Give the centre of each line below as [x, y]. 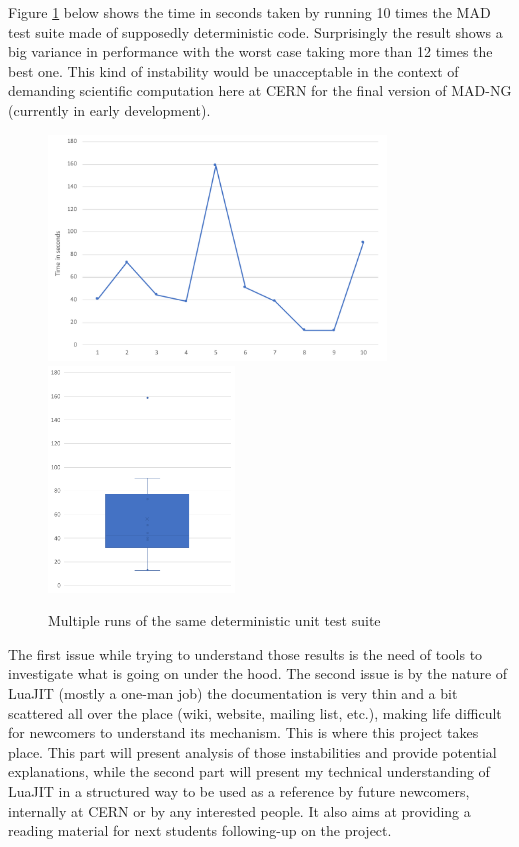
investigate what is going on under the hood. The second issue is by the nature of [258, 673]
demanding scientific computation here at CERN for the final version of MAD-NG [260, 90]
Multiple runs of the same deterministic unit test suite [214, 620]
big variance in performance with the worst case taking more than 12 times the [250, 51]
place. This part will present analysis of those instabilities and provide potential [252, 751]
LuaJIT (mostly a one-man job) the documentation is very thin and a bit [233, 693]
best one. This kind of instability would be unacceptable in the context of [233, 70]
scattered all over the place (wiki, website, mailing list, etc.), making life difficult [255, 712]
